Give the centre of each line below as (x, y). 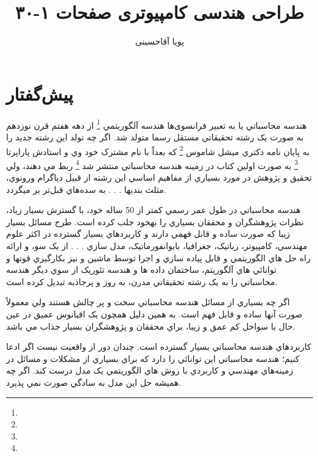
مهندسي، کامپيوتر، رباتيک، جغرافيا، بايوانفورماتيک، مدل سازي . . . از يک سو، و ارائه (157, 245)
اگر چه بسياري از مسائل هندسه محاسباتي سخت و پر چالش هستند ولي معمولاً (148, 302)
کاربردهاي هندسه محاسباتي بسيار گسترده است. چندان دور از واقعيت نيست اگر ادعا (159, 346)
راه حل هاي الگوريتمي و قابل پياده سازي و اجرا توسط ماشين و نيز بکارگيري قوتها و (158, 257)
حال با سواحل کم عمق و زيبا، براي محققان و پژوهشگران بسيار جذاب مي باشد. (151, 326)
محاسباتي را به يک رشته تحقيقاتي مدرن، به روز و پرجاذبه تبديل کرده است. (142, 281)
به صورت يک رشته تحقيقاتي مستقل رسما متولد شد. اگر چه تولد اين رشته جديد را (155, 136)
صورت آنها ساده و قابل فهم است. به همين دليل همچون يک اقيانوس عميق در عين (154, 313)
